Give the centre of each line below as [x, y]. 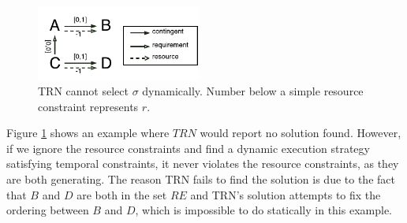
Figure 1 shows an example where [88, 133]
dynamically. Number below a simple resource [253, 91]
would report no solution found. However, [301, 133]
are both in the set [122, 194]
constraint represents [88, 106]
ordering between [48, 210]
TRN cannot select [83, 91]
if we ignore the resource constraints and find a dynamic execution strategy [188, 148]
